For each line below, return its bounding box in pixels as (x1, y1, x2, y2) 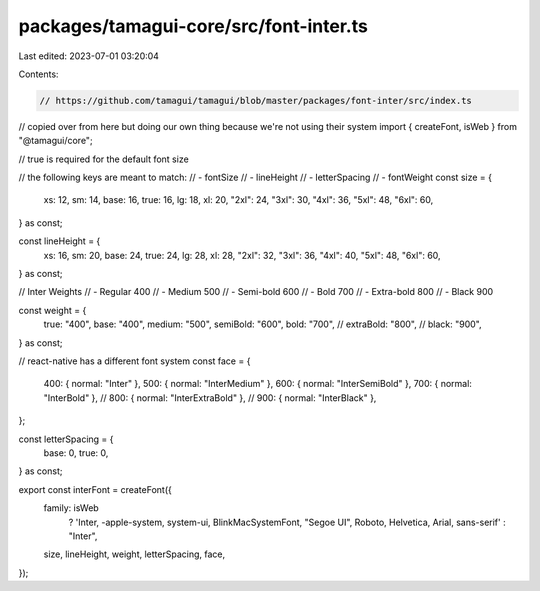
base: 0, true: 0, (43, 446, 109, 459)
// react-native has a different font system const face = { (18, 355, 251, 367)
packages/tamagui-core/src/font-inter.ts (18, 15, 369, 37)
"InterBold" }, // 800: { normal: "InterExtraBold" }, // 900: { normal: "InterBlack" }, (43, 391, 377, 404)
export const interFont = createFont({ (18, 483, 172, 495)
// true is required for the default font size (18, 153, 189, 165)
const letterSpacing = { (18, 433, 114, 445)
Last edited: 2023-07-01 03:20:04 (18, 50, 160, 62)
